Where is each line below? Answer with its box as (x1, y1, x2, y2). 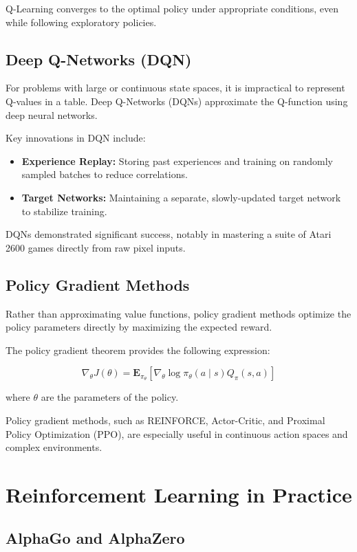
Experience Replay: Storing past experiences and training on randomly (21, 153, 333, 168)
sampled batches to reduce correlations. (21, 167, 188, 181)
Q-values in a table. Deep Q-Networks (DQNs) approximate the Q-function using (6, 93, 348, 108)
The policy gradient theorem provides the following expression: (6, 342, 270, 357)
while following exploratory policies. (6, 14, 157, 29)
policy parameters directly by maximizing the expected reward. (6, 320, 272, 334)
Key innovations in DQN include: (6, 131, 146, 145)
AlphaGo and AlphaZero (6, 527, 185, 549)
